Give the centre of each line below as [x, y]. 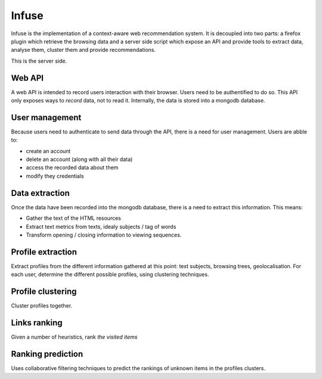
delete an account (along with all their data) [79, 159]
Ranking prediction [47, 354]
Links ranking [37, 323]
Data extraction [40, 193]
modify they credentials [55, 176]
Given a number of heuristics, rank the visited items [74, 337]
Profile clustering [44, 292]
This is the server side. [39, 61]
